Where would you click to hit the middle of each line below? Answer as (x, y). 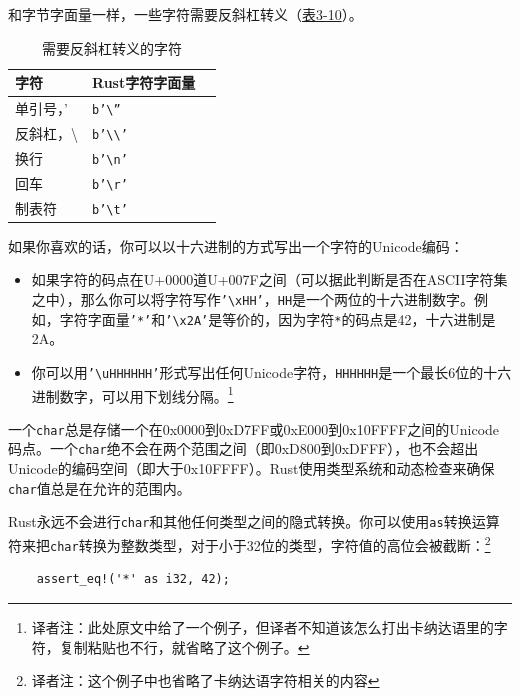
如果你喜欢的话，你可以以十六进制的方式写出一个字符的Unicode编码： (236, 245)
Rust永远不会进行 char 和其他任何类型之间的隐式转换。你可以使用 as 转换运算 (254, 521)
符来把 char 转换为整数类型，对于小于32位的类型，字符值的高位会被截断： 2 (249, 543)
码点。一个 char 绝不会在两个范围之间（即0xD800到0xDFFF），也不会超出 (243, 448)
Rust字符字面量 (144, 82)
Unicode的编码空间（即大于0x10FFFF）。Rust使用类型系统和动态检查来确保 (251, 468)
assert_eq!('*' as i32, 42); (133, 579)
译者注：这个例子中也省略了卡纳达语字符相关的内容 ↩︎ (205, 680)
